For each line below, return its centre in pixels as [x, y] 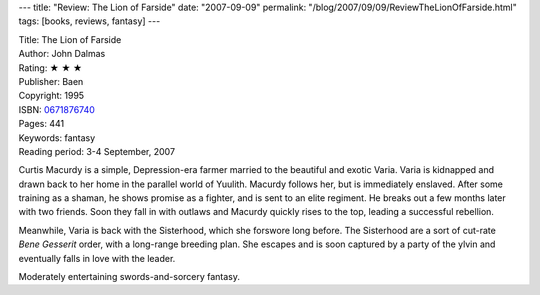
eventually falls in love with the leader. [97, 258]
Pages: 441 [41, 124]
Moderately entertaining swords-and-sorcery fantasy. [129, 277]
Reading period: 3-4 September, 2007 [96, 151]
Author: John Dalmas [62, 54]
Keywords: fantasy [57, 137]
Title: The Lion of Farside [70, 39]
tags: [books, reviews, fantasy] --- [89, 21]
